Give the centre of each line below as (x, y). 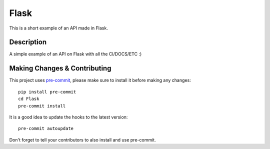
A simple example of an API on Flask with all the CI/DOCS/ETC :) (75, 54)
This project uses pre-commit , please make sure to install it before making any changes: (100, 80)
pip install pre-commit (47, 92)
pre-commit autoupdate (46, 128)
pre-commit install (42, 106)
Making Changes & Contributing (60, 68)
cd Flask (29, 99)
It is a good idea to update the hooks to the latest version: (68, 117)
